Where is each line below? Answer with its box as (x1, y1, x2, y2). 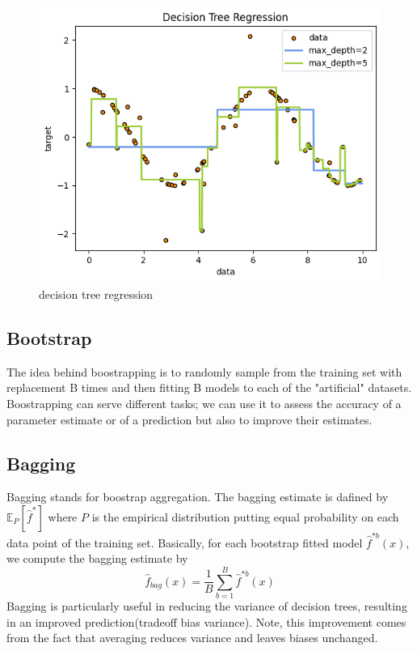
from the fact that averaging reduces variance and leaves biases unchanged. (6, 629, 378, 646)
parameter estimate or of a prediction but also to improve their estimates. (6, 411, 373, 428)
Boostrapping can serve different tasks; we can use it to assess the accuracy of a (6, 395, 402, 412)
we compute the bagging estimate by (6, 550, 188, 567)
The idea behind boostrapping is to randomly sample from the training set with (6, 363, 402, 380)
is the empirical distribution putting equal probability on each (91, 508, 399, 525)
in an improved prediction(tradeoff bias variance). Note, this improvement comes (6, 613, 406, 630)
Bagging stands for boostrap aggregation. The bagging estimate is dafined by (6, 488, 389, 505)
